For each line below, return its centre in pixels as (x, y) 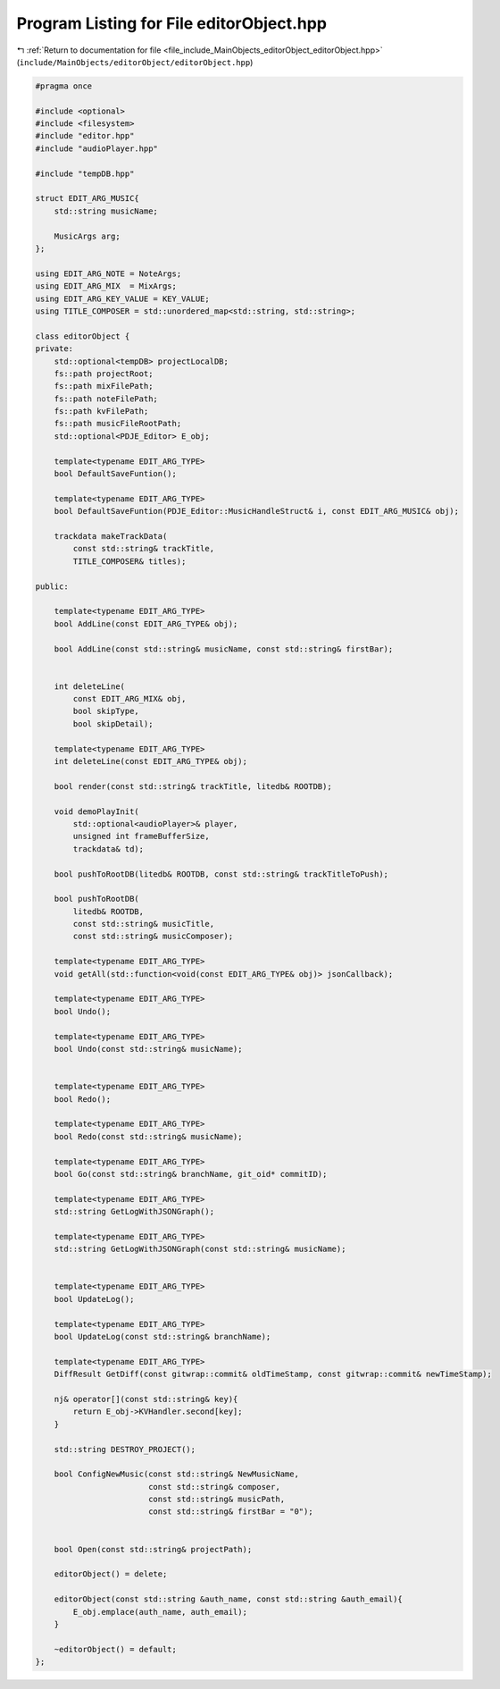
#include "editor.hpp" (85, 136)
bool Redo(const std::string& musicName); (148, 1136)
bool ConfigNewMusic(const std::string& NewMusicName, (176, 1474)
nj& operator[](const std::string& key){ (146, 1399)
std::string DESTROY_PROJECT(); (125, 1449)
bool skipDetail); (113, 723)
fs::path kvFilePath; (101, 412)
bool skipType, (106, 711)
